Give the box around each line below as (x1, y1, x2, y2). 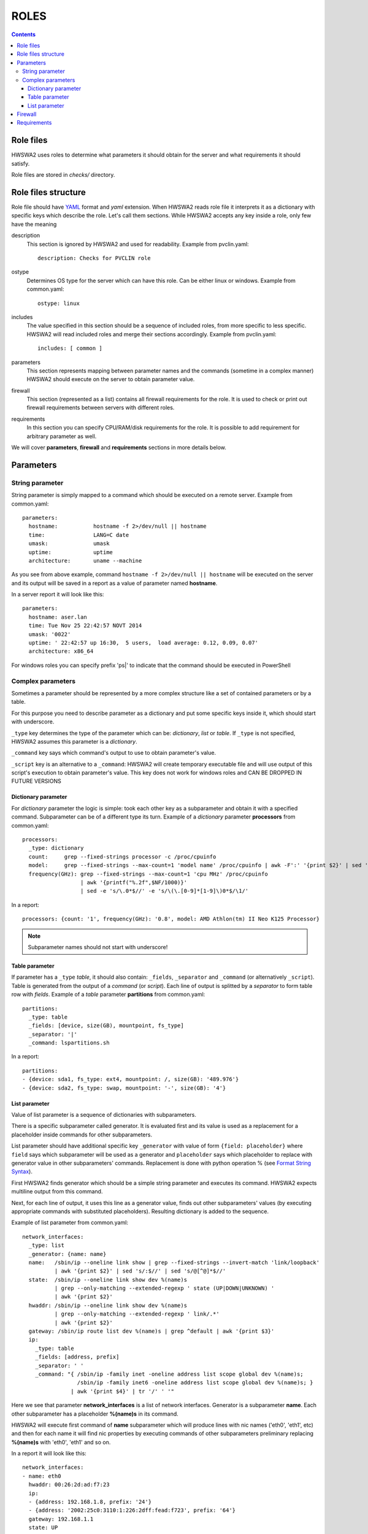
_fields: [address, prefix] (34, 1354, 120, 1360)
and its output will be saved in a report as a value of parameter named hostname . (11, 579, 218, 587)
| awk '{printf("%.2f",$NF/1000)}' (80, 879, 187, 886)
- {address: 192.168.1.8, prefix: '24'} (28, 1498, 152, 1506)
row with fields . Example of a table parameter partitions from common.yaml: (11, 991, 205, 998)
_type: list (28, 1242, 64, 1249)
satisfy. (11, 160, 30, 167)
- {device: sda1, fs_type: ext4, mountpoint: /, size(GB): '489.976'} (22, 1076, 239, 1083)
